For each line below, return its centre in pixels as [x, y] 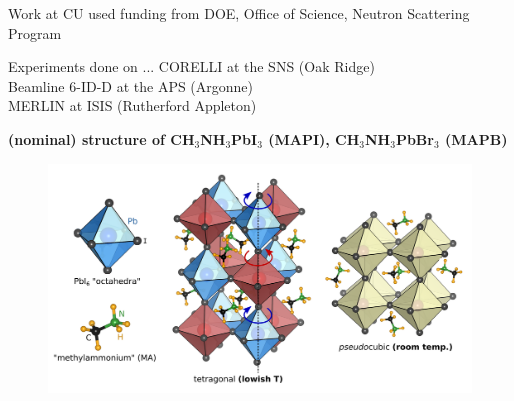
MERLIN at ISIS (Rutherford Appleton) [132, 105]
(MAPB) [476, 138]
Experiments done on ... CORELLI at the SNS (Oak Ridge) [191, 66]
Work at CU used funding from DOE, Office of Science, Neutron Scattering [239, 13]
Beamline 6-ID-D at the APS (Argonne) [131, 85]
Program [35, 32]
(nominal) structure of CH [101, 138]
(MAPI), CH [314, 138]
